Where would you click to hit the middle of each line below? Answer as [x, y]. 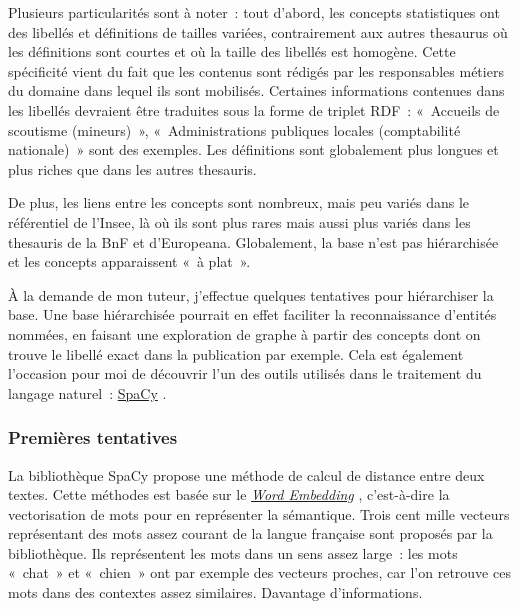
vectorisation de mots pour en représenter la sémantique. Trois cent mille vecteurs [259, 513]
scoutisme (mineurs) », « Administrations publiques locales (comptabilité [234, 129]
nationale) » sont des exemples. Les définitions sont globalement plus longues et [253, 149]
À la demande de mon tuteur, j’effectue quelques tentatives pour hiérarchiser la [251, 294]
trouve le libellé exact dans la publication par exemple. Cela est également [236, 353]
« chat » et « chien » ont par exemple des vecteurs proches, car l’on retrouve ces [259, 572]
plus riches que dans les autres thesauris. [132, 168]
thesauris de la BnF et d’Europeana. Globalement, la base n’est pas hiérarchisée [253, 241]
